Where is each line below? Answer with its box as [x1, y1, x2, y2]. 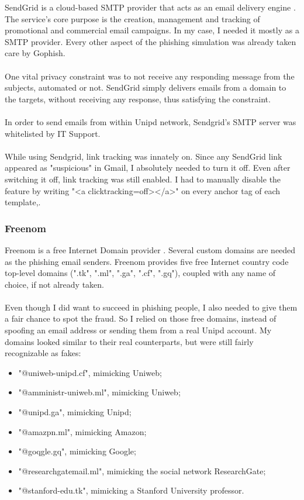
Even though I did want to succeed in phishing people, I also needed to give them [5, 301, 298, 313]
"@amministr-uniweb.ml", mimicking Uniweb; [18, 386, 181, 398]
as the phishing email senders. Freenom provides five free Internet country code [5, 255, 289, 267]
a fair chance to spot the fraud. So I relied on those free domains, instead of [5, 312, 277, 325]
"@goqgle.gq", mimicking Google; [18, 445, 136, 457]
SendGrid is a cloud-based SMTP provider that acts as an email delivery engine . [5, 1, 296, 13]
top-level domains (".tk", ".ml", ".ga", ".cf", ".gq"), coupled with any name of [5, 267, 276, 279]
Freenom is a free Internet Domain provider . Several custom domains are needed [5, 243, 296, 256]
